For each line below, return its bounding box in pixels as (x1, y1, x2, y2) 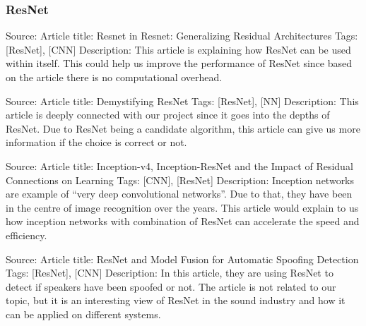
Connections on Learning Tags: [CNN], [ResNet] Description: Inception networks (6, 172, 355, 187)
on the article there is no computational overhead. (6, 70, 223, 84)
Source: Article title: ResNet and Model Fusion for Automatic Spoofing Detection (6, 251, 359, 266)
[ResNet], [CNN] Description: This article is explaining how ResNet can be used (6, 42, 351, 56)
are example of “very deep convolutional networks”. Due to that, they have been (6, 186, 353, 201)
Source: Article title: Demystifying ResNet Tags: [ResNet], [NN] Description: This (6, 93, 359, 108)
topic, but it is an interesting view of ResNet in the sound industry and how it (6, 293, 346, 308)
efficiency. (6, 227, 47, 242)
